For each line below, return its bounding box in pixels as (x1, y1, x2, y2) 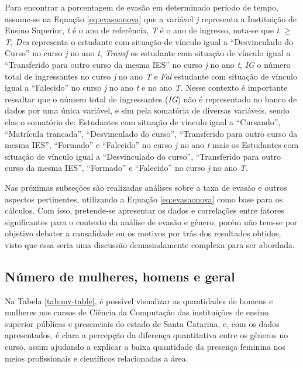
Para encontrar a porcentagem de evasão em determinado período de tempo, (5, 1, 278, 13)
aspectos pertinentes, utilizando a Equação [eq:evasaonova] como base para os (5, 192, 283, 205)
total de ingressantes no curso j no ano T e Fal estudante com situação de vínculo (5, 70, 297, 82)
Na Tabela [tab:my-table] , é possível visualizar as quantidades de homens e (5, 294, 273, 307)
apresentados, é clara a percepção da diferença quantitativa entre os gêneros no (5, 329, 288, 341)
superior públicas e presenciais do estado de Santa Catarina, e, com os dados (5, 317, 280, 329)
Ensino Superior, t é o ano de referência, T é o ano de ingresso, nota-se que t (5, 24, 280, 36)
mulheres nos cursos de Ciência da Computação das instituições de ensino (5, 306, 268, 318)
